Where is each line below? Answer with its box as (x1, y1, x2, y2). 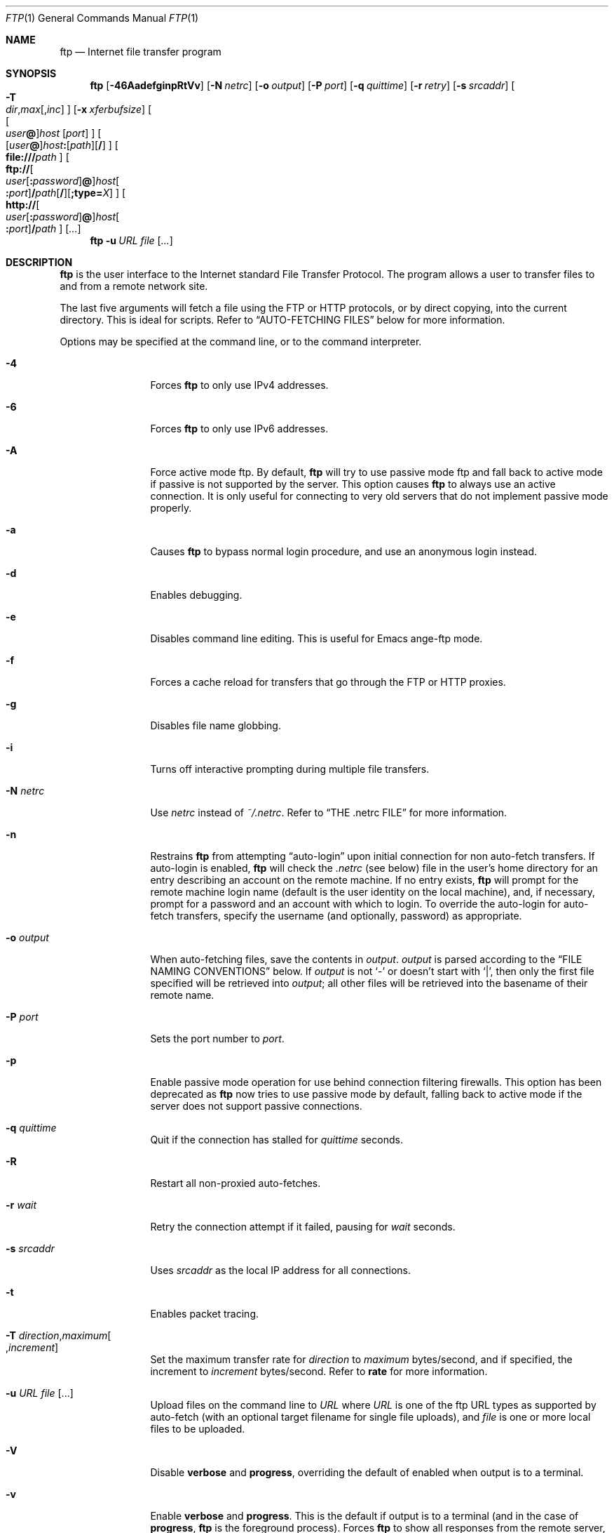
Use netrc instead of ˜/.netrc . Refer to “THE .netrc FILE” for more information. (150, 807, 507, 818)
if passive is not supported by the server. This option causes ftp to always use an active (150, 478, 556, 490)
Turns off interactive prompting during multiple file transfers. (150, 763, 430, 775)
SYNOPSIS (6, 67, 57, 79)
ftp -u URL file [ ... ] (90, 234, 173, 246)
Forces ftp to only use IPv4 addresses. (150, 379, 329, 391)
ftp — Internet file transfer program (60, 46, 221, 58)
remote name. (150, 989, 214, 1001)
